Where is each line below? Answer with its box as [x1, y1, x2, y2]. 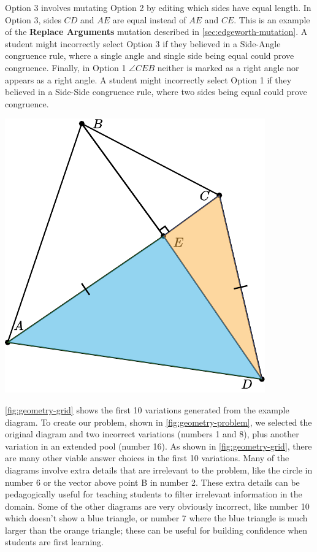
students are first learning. [5, 535, 104, 548]
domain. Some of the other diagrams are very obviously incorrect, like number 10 [5, 499, 310, 512]
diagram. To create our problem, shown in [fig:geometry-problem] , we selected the [5, 415, 312, 428]
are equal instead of [112, 13, 186, 26]
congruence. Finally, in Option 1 [5, 61, 126, 74]
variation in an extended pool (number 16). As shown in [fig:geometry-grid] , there [5, 439, 312, 452]
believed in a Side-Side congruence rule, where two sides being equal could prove [5, 85, 307, 98]
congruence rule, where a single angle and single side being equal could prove [5, 49, 294, 62]
